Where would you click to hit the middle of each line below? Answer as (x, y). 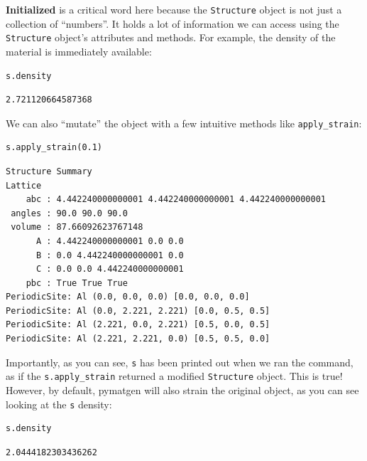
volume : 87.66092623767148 (77, 227)
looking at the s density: (59, 404)
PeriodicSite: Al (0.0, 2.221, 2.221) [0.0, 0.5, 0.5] (138, 311)
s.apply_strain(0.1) (54, 148)
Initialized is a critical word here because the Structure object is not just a (174, 9)
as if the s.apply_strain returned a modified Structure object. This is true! (174, 376)
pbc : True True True (77, 283)
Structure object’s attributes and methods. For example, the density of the (171, 37)
